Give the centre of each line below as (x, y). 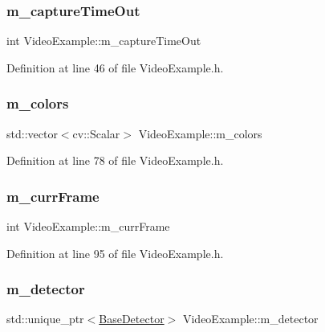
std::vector (32, 133)
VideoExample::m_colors (200, 133)
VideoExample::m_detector (250, 319)
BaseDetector (132, 319)
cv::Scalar (96, 133)
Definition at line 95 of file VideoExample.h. (115, 253)
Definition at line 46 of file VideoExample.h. (115, 67)
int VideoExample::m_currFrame (88, 226)
